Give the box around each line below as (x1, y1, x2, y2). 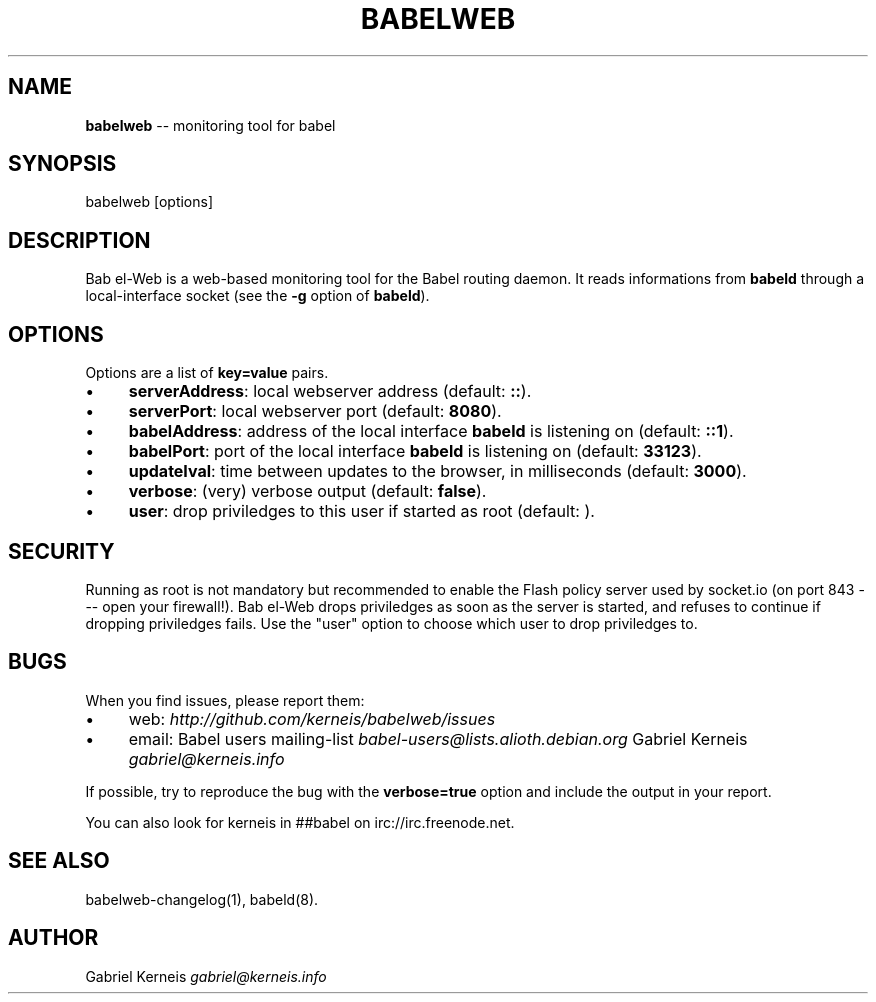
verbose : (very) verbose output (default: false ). (128, 481, 487, 502)
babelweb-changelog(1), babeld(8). (85, 890, 319, 908)
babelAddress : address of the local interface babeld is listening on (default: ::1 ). (128, 421, 734, 442)
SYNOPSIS (8, 151, 117, 177)
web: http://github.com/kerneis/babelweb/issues (128, 708, 496, 729)
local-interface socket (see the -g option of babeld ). (85, 287, 430, 305)
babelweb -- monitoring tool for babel (85, 116, 336, 134)
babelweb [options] (85, 193, 214, 211)
